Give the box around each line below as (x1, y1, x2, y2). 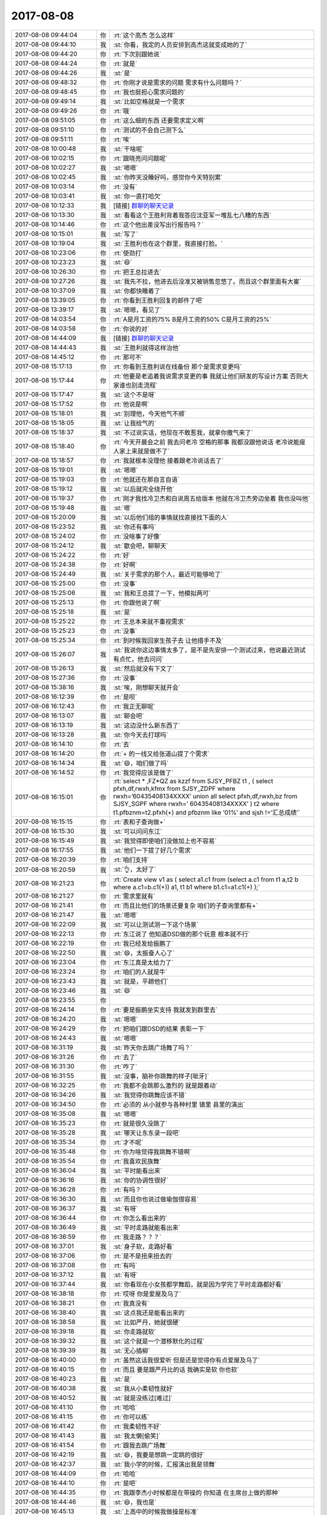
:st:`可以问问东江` (113, 827, 163, 836)
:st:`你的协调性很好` (113, 1176, 169, 1184)
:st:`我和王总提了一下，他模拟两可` (113, 588, 211, 597)
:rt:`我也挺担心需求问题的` (113, 88, 186, 96)
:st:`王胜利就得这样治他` (113, 343, 181, 351)
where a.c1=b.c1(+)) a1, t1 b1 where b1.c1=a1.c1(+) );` (113, 882, 260, 891)
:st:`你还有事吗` (113, 522, 157, 531)
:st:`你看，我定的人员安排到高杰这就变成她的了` (113, 40, 248, 48)
